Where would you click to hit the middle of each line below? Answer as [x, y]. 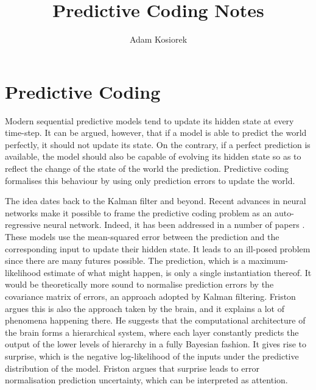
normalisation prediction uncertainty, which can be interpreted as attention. [146, 380]
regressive [23, 225]
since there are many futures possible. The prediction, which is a [125, 261]
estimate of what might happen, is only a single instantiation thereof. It [177, 272]
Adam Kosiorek [158, 39]
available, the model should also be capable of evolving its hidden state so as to [153, 156]
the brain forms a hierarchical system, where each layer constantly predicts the [152, 332]
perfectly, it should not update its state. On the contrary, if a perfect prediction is [158, 144]
